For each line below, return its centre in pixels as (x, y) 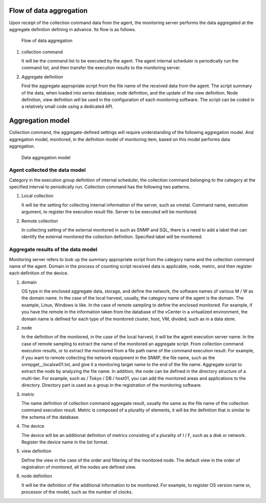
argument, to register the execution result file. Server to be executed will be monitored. (110, 212)
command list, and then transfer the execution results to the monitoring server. (101, 68)
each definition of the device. (39, 273)
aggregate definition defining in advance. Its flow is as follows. (73, 29)
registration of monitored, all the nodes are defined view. (79, 467)
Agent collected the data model (48, 170)
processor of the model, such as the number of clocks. (77, 492)
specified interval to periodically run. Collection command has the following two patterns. (100, 187)
